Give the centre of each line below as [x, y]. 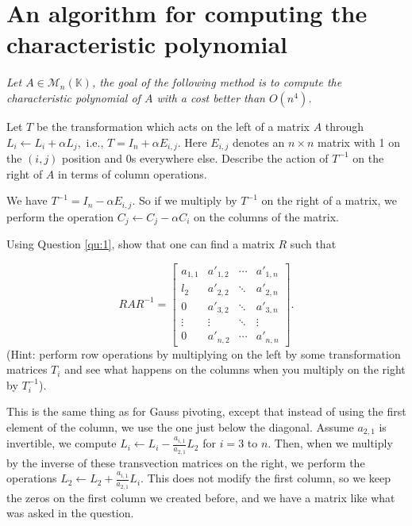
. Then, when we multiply [330, 443]
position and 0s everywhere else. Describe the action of [195, 157]
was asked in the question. [70, 513]
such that [313, 244]
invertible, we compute [62, 443]
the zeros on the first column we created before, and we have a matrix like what [201, 497]
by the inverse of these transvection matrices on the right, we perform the [186, 462]
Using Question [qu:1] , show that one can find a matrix [141, 244]
